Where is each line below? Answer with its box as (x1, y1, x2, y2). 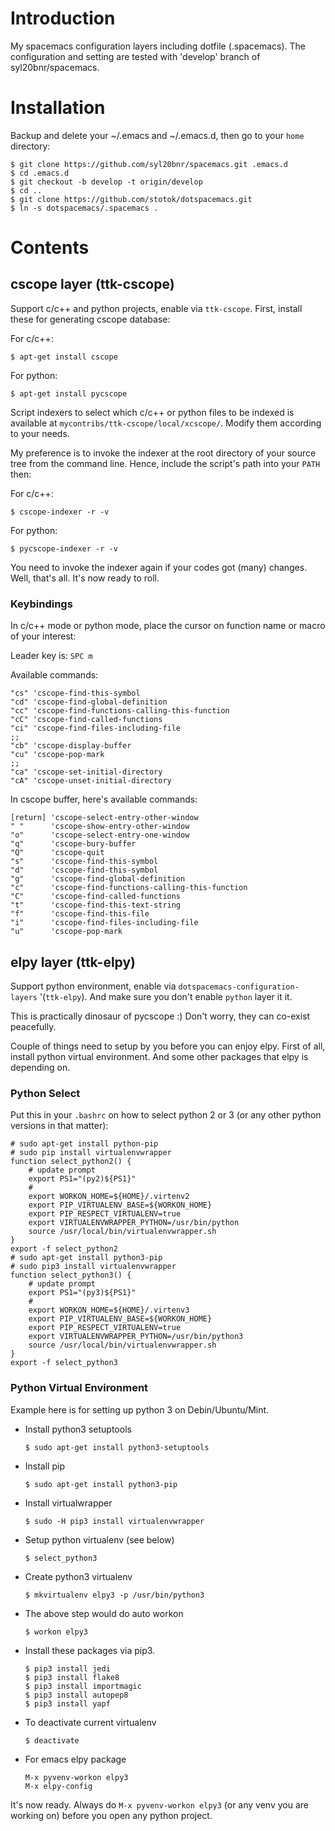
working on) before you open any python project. (10, 1809, 213, 1821)
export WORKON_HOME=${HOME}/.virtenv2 (28, 1192, 190, 1202)
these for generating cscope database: (10, 313, 171, 325)
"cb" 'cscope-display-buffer (10, 741, 132, 751)
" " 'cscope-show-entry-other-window (10, 822, 190, 832)
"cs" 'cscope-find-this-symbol (10, 688, 141, 699)
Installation (10, 97, 106, 119)
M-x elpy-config (24, 1781, 93, 1791)
